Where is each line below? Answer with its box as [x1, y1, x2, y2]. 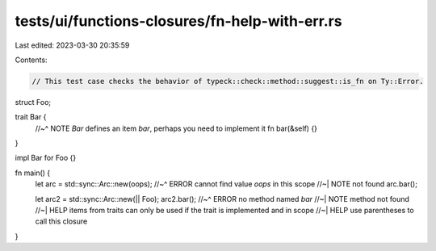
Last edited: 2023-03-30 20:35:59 [15, 40, 130, 50]
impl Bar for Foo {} [15, 153, 77, 163]
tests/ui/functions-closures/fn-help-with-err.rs [15, 12, 342, 30]
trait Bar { [15, 112, 47, 122]
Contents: [15, 55, 48, 65]
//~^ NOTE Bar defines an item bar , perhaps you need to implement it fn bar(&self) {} [35, 123, 318, 133]
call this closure [35, 216, 88, 226]
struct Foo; [15, 97, 52, 107]
